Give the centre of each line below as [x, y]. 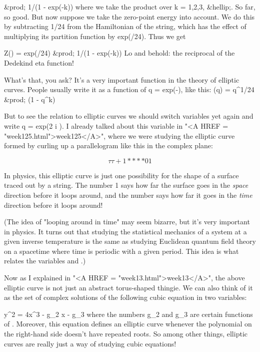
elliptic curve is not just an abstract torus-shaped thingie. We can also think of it [128, 287]
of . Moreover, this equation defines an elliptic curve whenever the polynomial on [128, 324]
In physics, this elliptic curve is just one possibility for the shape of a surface [121, 175]
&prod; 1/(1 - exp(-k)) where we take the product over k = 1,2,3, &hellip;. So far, [130, 7]
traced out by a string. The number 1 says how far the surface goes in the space [126, 185]
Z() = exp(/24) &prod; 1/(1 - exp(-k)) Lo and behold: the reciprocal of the [119, 53]
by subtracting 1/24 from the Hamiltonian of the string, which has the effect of [125, 26]
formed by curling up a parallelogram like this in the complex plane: [108, 145]
